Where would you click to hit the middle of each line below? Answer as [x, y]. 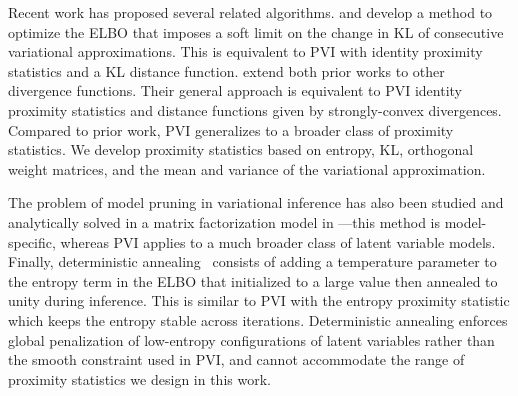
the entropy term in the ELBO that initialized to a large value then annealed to [253, 280]
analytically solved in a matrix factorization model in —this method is [224, 221]
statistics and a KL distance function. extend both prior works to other [226, 70]
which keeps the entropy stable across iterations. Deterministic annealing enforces [258, 319]
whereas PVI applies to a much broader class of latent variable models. [278, 241]
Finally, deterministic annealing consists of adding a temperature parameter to [252, 261]
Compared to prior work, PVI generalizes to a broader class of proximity [231, 129]
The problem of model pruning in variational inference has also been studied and [256, 202]
